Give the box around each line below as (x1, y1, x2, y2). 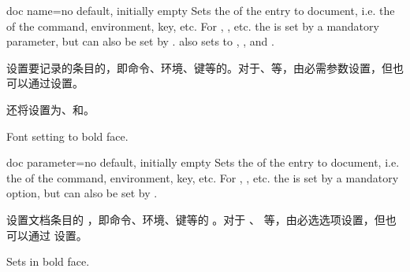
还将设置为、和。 (6, 101, 95, 117)
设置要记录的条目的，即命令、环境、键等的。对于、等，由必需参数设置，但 (6, 59, 393, 75)
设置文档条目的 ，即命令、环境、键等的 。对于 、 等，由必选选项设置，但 (6, 211, 386, 227)
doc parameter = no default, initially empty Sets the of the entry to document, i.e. (6, 154, 400, 171)
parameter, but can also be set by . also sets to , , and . (6, 33, 274, 50)
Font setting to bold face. (6, 127, 129, 144)
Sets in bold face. (6, 253, 90, 270)
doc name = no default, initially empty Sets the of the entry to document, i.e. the (6, 2, 395, 18)
